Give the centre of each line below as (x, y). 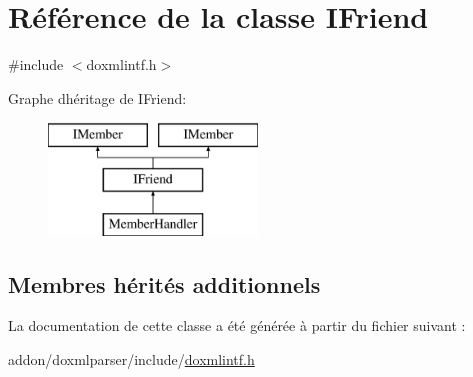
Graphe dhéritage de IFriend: (97, 97)
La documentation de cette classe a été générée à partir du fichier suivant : (237, 325)
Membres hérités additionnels (164, 283)
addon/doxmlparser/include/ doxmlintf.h (131, 359)
